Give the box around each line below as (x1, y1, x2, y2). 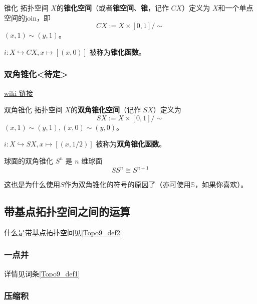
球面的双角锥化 (4, 155, 53, 166)
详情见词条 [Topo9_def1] (4, 268, 80, 278)
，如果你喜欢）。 (195, 179, 248, 190)
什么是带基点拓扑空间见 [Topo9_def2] (4, 227, 122, 237)
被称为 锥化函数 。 (89, 46, 146, 57)
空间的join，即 (4, 12, 51, 23)
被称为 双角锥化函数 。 (96, 138, 166, 149)
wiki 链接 (4, 87, 33, 98)
